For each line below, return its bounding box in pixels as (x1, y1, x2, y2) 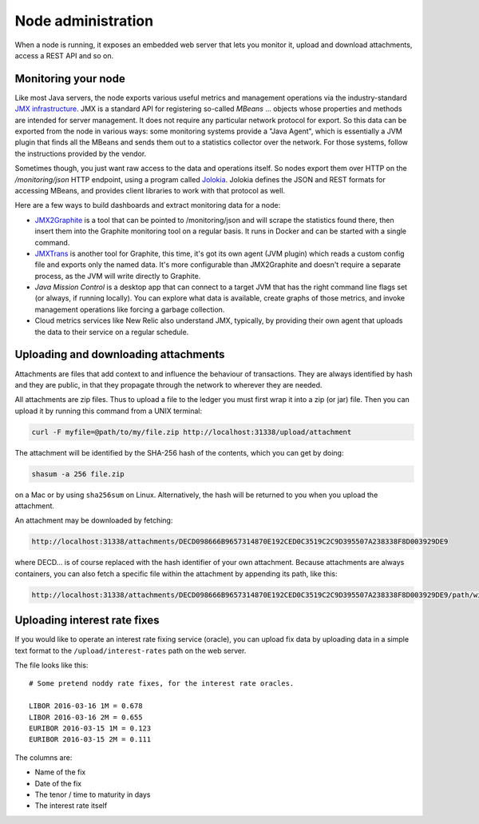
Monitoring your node (14, 72, 125, 86)
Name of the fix (34, 767, 86, 777)
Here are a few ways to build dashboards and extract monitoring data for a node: (14, 201, 281, 210)
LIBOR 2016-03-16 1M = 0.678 (29, 702, 143, 711)
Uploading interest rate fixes (14, 614, 160, 627)
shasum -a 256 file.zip (31, 469, 125, 479)
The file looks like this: (14, 660, 89, 671)
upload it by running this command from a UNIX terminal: (14, 406, 203, 416)
